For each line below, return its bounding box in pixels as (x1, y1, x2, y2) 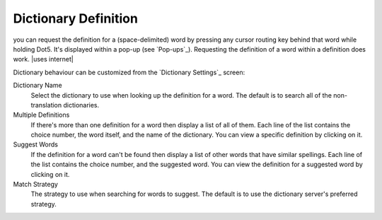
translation (30, 100, 62, 109)
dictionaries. (63, 100, 100, 109)
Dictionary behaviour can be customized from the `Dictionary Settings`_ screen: (13, 68, 245, 76)
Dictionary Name (13, 81, 63, 90)
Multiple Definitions (13, 110, 70, 120)
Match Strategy (13, 180, 58, 189)
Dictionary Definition (13, 11, 138, 26)
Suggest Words (13, 140, 58, 149)
